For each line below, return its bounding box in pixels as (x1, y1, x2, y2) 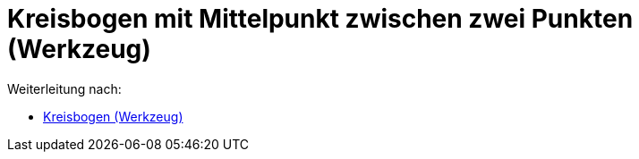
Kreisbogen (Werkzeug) (43, 108, 183, 124)
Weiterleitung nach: (7, 80, 122, 96)
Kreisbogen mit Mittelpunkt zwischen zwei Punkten (7, 4, 634, 34)
